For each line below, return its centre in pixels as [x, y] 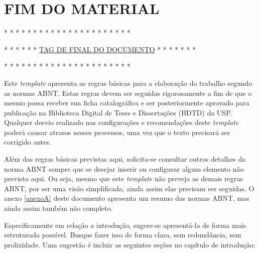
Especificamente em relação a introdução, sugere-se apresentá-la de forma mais [125, 225]
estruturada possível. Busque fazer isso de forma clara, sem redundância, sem [123, 235]
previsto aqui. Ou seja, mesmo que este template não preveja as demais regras [123, 178]
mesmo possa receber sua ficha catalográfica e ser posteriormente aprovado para [127, 103]
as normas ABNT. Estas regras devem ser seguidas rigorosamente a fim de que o [128, 93]
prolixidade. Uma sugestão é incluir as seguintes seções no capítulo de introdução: [130, 244]
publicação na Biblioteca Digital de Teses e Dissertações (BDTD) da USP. [118, 112]
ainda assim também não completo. [58, 208]
